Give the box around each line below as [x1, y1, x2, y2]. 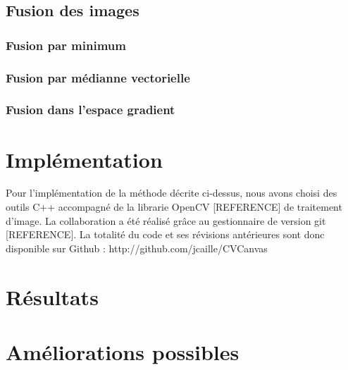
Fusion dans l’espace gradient [6, 101, 175, 118]
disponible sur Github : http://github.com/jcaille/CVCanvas [6, 240, 268, 255]
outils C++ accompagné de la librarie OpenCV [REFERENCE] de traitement [6, 199, 342, 214]
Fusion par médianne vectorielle [6, 68, 190, 86]
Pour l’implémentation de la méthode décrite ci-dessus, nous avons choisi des [6, 185, 337, 200]
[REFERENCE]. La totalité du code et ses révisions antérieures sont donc [6, 227, 325, 242]
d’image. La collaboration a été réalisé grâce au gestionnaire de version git [6, 213, 326, 228]
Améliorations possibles [6, 337, 240, 366]
